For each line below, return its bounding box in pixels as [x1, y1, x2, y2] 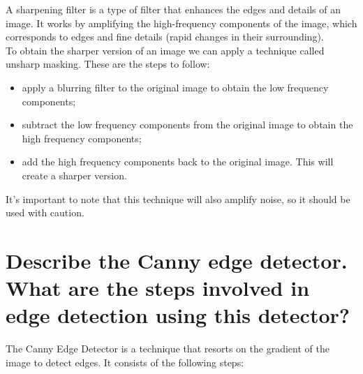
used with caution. [6, 205, 84, 220]
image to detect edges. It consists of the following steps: [6, 354, 244, 369]
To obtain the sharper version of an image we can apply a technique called [6, 43, 325, 57]
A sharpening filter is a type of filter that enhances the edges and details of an [6, 2, 341, 16]
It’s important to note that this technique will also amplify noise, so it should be [6, 191, 350, 206]
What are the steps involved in [6, 274, 310, 302]
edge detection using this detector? [6, 301, 350, 329]
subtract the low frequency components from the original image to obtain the [22, 117, 353, 132]
